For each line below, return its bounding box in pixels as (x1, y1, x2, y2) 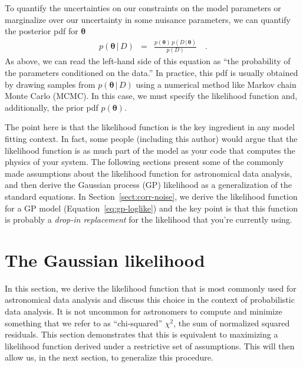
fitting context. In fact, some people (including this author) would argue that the (5, 133, 298, 144)
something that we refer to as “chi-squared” (5, 316, 163, 329)
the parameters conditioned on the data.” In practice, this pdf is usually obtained (5, 67, 298, 79)
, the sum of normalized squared (173, 316, 290, 329)
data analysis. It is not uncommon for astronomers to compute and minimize (5, 305, 282, 318)
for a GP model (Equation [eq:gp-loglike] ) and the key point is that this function (5, 201, 298, 214)
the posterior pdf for (5, 25, 78, 37)
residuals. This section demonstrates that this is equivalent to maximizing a (5, 328, 278, 340)
